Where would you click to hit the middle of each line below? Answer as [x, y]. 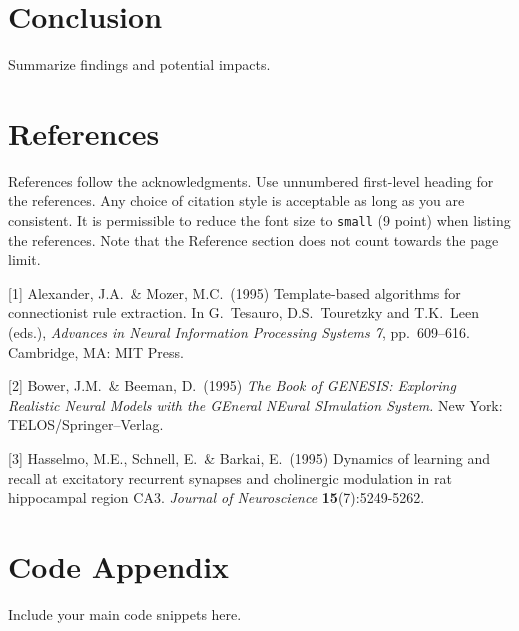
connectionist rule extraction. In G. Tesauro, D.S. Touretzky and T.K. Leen [244, 312]
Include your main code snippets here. [125, 613]
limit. [24, 259]
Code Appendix [119, 566]
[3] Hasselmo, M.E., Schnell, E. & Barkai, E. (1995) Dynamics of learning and [249, 458]
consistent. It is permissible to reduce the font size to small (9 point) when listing [259, 220]
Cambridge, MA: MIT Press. [96, 351]
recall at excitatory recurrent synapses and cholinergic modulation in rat [230, 477]
